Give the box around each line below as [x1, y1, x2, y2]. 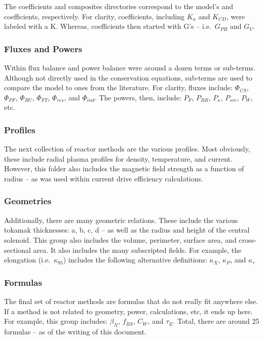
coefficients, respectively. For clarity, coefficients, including [4, 11, 184, 21]
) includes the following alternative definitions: [63, 254, 207, 265]
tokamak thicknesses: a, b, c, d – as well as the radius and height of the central [4, 224, 250, 235]
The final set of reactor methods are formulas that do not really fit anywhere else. [4, 295, 258, 306]
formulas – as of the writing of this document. [4, 326, 147, 336]
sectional [4, 244, 31, 255]
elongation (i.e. [4, 254, 51, 265]
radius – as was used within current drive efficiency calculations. [4, 173, 203, 183]
